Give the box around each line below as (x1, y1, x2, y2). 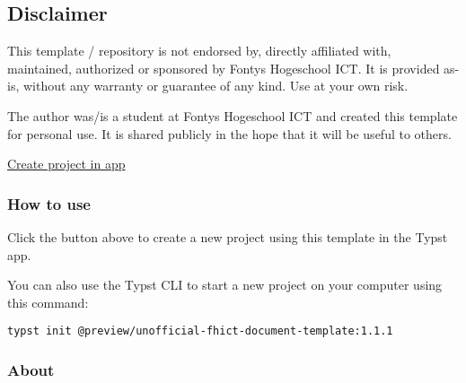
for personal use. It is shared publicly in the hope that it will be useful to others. (7, 124, 452, 143)
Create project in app (7, 154, 126, 173)
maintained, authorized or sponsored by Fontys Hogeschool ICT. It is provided (7, 58, 440, 77)
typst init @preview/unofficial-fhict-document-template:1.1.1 (7, 325, 393, 338)
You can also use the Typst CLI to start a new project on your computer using (7, 275, 443, 294)
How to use (7, 192, 91, 214)
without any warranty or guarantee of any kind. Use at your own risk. (22, 76, 409, 95)
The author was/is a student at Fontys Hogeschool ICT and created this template (7, 106, 458, 125)
